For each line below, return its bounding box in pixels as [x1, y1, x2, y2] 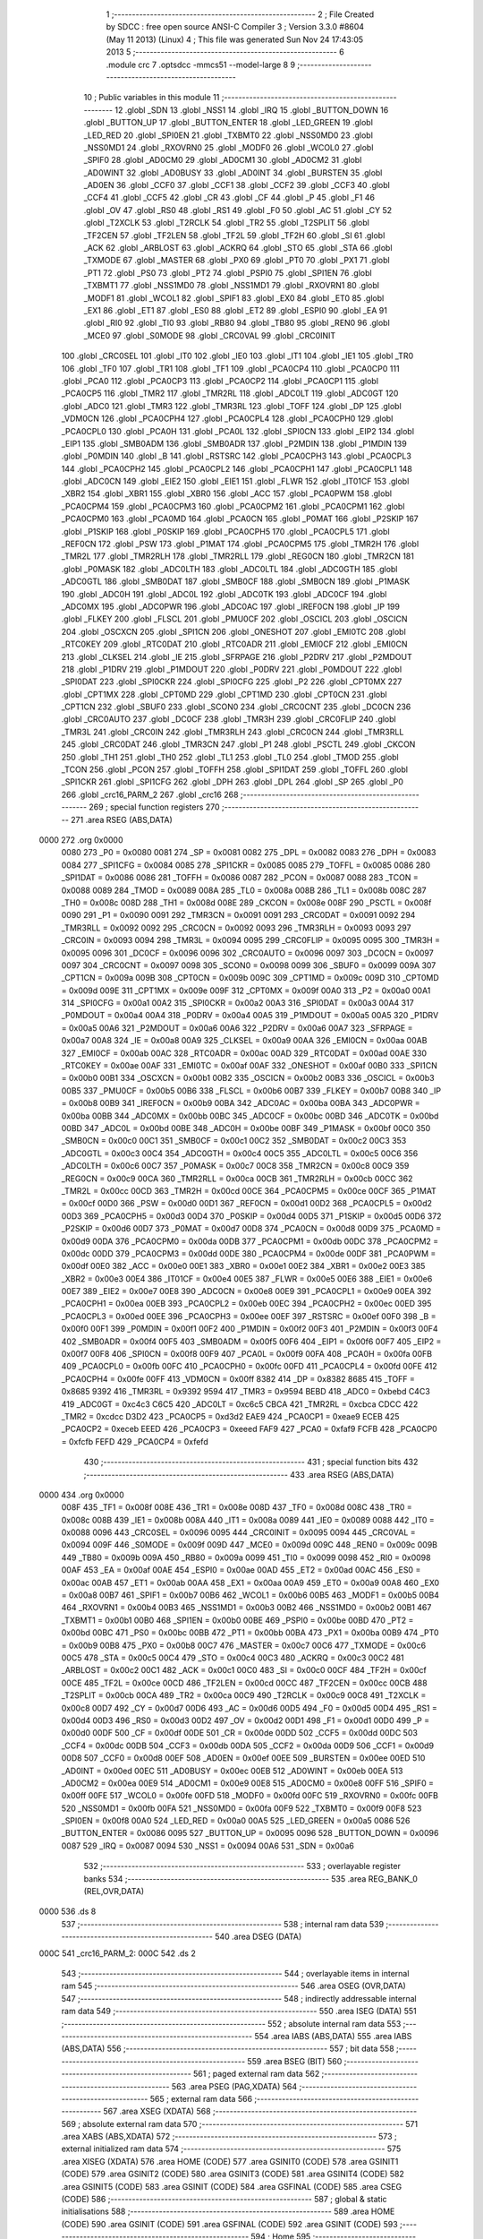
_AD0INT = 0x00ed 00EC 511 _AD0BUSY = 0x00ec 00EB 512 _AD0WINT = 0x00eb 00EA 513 [61, 1765, 403, 1776]
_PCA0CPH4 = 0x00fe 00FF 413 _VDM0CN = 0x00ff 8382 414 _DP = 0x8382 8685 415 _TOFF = [61, 1373, 415, 1384]
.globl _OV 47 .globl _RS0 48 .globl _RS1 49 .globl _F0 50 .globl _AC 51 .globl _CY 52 [83, 204, 393, 215]
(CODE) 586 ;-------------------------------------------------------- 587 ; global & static [61, 2194, 388, 2205]
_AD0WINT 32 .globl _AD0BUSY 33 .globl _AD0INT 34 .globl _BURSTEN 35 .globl [83, 167, 383, 178]
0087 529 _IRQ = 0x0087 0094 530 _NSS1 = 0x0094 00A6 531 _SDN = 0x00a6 [61, 1840, 355, 1851]
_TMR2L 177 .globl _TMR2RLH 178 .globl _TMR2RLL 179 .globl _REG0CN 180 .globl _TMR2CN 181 [61, 551, 415, 562]
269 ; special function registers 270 [89, 802, 220, 812]
